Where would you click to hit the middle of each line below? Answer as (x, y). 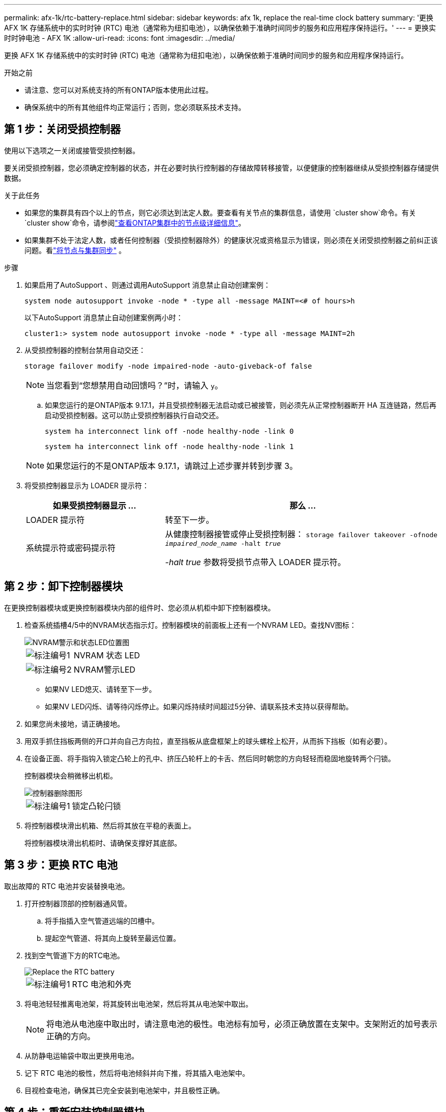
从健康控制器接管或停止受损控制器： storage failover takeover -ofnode (301, 534)
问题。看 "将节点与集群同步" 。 (75, 250)
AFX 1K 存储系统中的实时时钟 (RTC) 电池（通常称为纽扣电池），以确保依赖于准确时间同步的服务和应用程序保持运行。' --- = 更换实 (220, 28)
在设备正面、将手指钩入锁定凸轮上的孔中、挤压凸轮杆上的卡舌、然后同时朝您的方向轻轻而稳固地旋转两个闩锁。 (210, 758)
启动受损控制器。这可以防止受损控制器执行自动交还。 (134, 415)
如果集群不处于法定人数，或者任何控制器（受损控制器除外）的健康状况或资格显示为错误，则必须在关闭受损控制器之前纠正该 (231, 240)
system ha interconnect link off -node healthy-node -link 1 (169, 446)
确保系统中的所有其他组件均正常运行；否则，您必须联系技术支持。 (135, 107)
